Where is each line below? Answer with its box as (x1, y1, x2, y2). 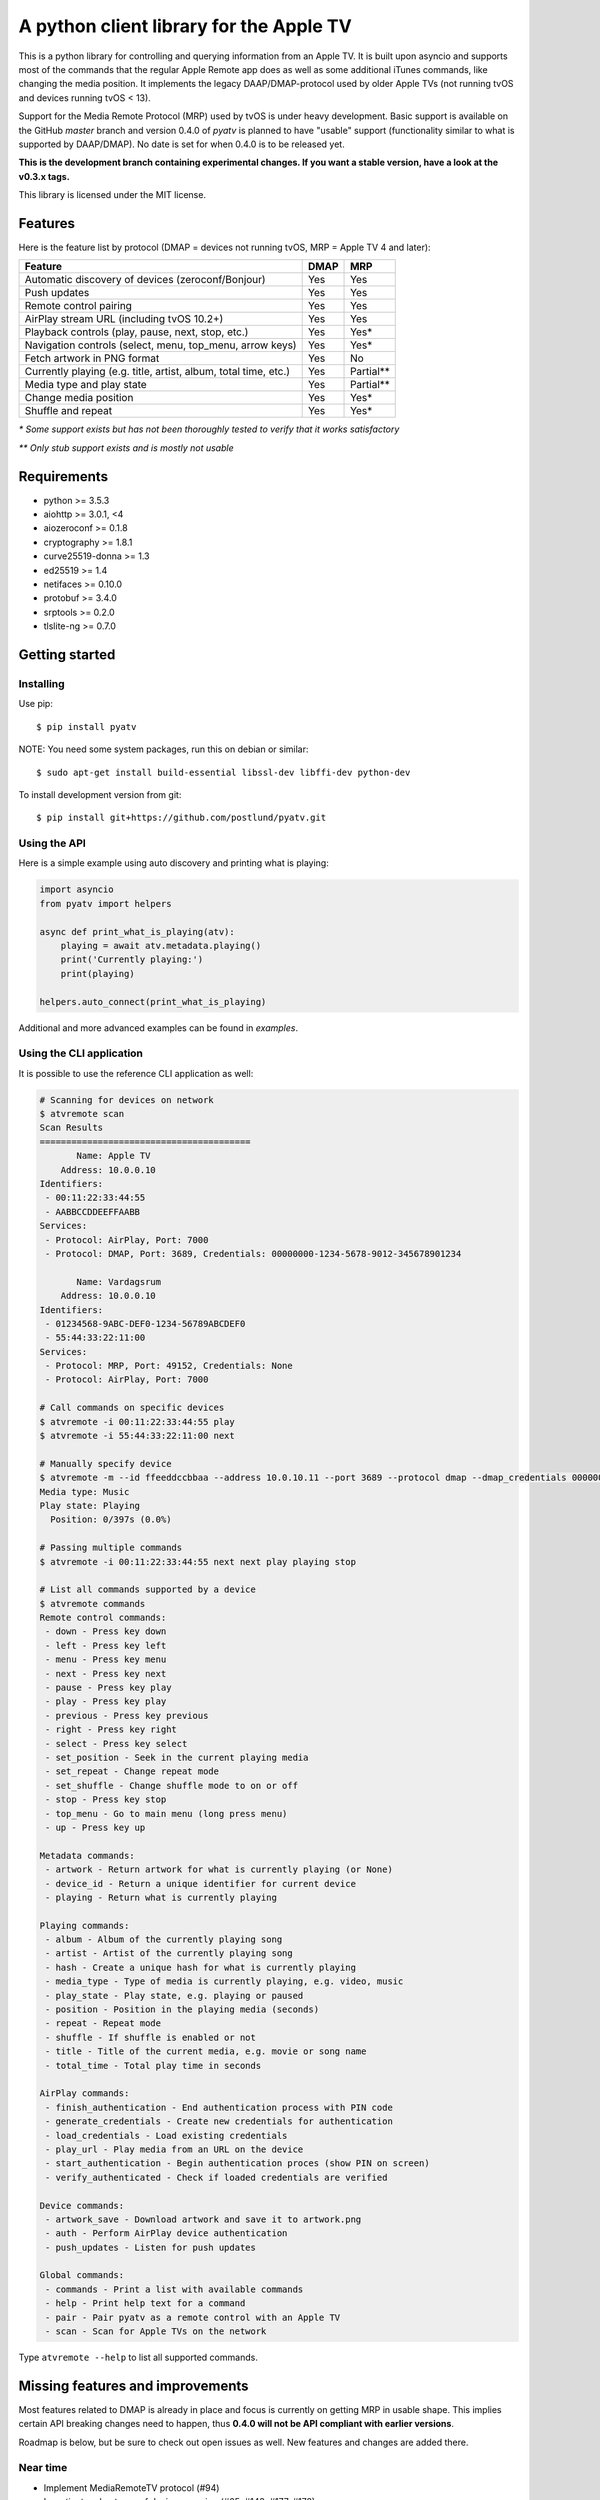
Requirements (18, 468, 109, 485)
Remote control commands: (39, 1612, 167, 1624)
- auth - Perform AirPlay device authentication (45, 2228, 288, 2239)
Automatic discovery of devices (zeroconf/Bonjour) (24, 273, 266, 287)
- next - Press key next (45, 1668, 167, 1679)
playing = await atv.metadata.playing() (60, 940, 262, 951)
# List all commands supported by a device (39, 1584, 257, 1595)
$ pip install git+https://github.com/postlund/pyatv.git (36, 812, 327, 824)
